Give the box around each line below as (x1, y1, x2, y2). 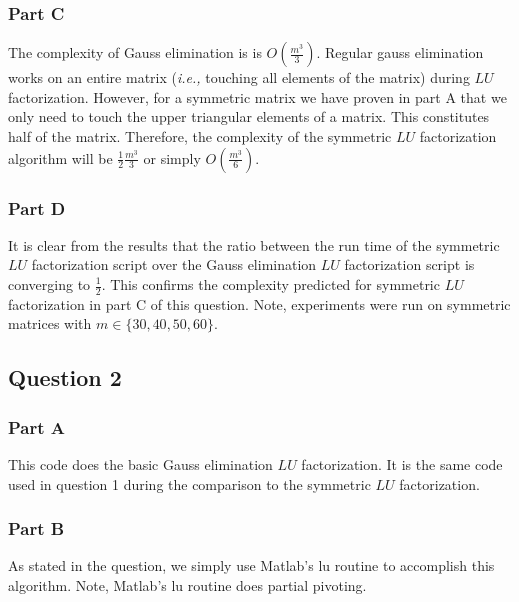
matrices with (8, 313, 92, 334)
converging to (8, 274, 91, 294)
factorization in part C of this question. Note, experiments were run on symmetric (8, 293, 511, 314)
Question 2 (8, 362, 122, 393)
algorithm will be (8, 147, 113, 168)
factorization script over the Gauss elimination (31, 254, 317, 275)
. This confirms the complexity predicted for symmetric (101, 274, 440, 294)
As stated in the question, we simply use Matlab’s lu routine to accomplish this (8, 555, 495, 576)
